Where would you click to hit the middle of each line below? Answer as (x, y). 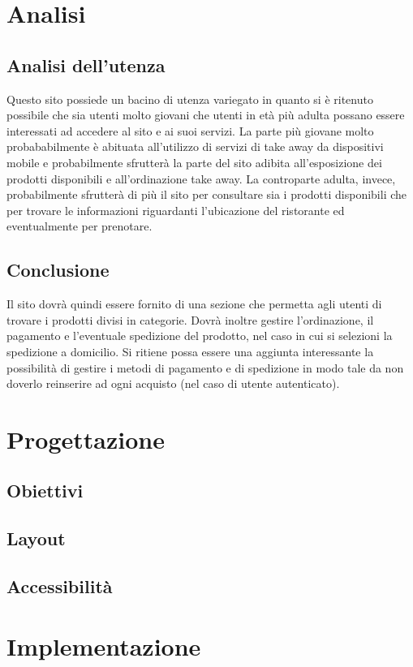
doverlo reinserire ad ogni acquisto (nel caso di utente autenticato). (173, 383)
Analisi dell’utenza (86, 65)
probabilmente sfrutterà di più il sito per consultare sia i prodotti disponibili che (207, 194)
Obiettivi (45, 491)
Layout (36, 538)
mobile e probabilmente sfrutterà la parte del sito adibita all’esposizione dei (194, 162)
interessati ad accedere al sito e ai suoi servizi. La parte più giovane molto (190, 130)
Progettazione (86, 439)
